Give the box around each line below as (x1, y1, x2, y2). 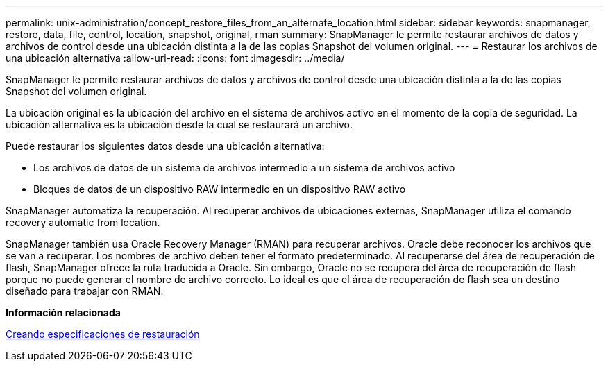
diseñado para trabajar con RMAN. (6, 285, 164, 297)
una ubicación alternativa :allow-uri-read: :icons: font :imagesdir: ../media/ (6, 52, 345, 64)
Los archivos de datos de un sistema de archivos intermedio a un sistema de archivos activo (33, 162, 455, 173)
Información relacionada (6, 307, 121, 318)
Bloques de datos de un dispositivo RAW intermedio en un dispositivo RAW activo (33, 183, 406, 195)
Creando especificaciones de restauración (6, 328, 200, 340)
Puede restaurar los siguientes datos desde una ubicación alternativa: (6, 140, 325, 152)
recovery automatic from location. (6, 216, 160, 228)
